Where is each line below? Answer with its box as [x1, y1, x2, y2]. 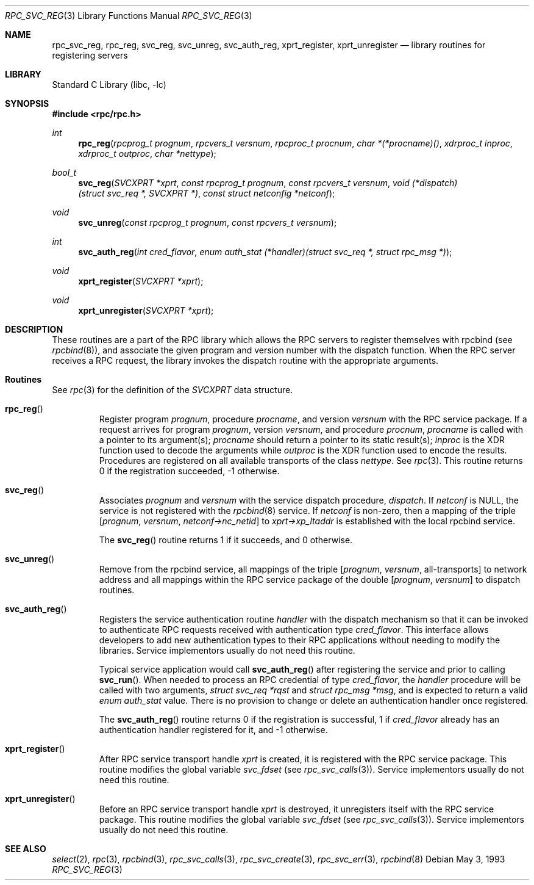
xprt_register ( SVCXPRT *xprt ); [78, 276, 204, 286]
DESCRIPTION [5, 324, 63, 334]
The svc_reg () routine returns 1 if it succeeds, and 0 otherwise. [99, 535, 353, 545]
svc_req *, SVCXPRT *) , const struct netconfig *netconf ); [107, 188, 335, 198]
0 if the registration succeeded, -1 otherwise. [99, 466, 280, 476]
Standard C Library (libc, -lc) [52, 79, 166, 90]
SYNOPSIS [5, 98, 49, 109]
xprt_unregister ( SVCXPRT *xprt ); [78, 305, 214, 316]
